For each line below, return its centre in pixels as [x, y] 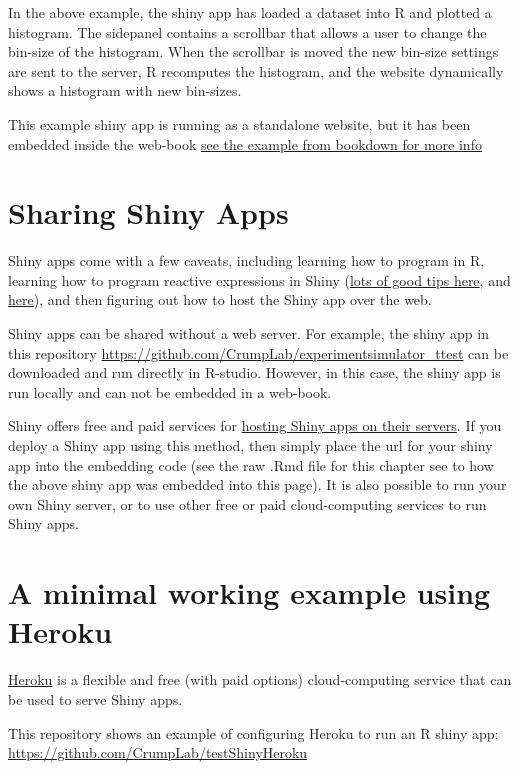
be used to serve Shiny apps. [95, 698]
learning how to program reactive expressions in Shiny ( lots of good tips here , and [259, 279]
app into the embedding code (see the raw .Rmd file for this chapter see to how [251, 464]
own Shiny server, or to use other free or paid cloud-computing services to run [247, 503]
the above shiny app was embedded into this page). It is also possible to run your [257, 484]
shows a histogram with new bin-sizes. [125, 90]
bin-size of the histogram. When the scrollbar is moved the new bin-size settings [253, 51]
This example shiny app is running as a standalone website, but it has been [239, 123]
